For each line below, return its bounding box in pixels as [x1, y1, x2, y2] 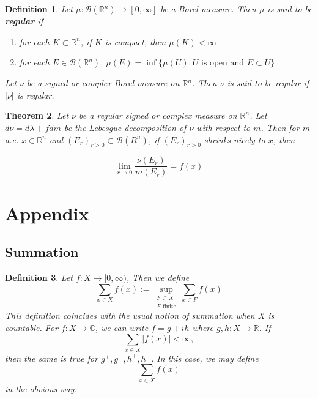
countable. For [5, 321, 58, 334]
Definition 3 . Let [5, 271, 73, 283]
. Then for [261, 121, 300, 133]
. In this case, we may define [150, 351, 259, 364]
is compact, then [105, 35, 166, 48]
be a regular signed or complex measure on [79, 109, 237, 122]
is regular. [17, 88, 54, 101]
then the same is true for [5, 351, 98, 364]
